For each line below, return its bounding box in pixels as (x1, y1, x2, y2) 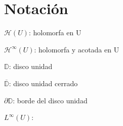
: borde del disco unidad (13, 95, 88, 105)
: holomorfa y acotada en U (34, 44, 119, 54)
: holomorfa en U (28, 27, 81, 38)
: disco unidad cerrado (9, 78, 78, 88)
